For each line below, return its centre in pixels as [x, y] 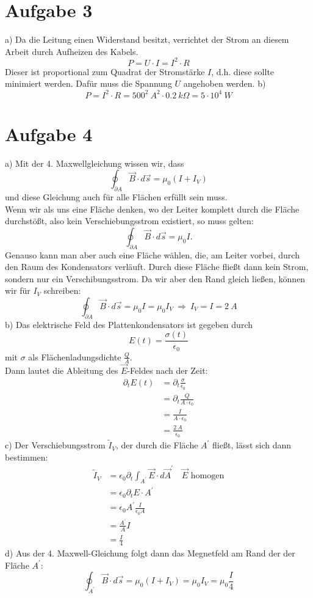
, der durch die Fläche [157, 445]
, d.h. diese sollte [243, 71]
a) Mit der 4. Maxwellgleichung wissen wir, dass [95, 163]
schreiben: [62, 290]
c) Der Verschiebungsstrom [55, 445]
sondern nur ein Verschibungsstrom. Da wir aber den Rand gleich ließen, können [155, 278]
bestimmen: [27, 457]
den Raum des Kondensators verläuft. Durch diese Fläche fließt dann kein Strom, [157, 267]
